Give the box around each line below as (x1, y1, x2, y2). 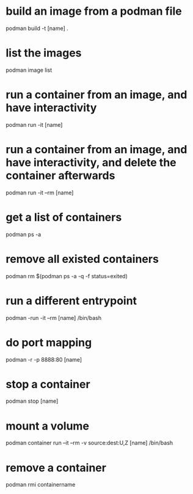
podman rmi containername (5, 481, 76, 488)
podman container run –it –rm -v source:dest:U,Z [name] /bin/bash (5, 439, 173, 447)
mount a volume (5, 419, 90, 433)
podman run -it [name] (5, 121, 63, 128)
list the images (5, 46, 82, 60)
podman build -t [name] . (5, 25, 68, 32)
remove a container (5, 461, 106, 474)
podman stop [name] (5, 397, 59, 405)
